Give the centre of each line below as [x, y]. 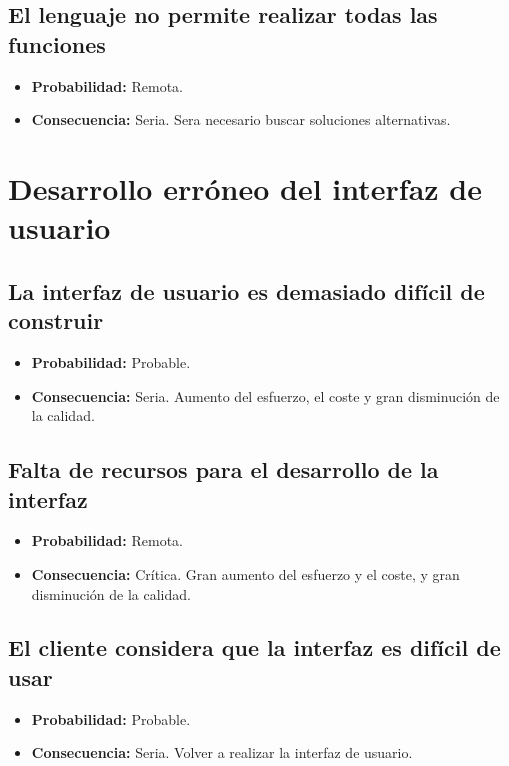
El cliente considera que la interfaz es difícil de [254, 647]
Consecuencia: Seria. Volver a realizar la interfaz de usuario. [222, 752]
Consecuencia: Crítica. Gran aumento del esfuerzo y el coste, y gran [245, 573]
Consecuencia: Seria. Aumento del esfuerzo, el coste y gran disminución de [265, 395]
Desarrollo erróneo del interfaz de [245, 187]
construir [56, 320]
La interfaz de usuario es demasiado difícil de [246, 290]
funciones [57, 43]
